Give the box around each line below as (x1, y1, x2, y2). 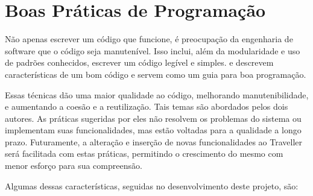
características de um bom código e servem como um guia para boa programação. (5, 68, 306, 80)
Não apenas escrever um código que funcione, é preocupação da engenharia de (5, 33, 293, 45)
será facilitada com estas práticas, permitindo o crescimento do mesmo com (5, 147, 283, 160)
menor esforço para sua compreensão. (5, 159, 142, 172)
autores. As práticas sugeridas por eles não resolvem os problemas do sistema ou (5, 112, 302, 124)
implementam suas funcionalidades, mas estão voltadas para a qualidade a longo (5, 124, 302, 136)
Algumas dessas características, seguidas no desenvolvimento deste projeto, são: (5, 179, 299, 192)
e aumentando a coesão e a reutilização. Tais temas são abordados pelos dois (5, 100, 288, 113)
